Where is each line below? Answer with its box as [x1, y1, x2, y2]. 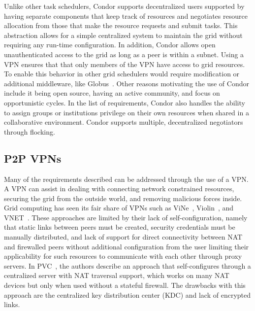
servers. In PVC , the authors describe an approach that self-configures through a [4, 260, 251, 271]
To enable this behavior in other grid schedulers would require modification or [4, 69, 240, 79]
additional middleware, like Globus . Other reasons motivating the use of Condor [4, 78, 249, 88]
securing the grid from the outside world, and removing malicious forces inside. [4, 193, 242, 203]
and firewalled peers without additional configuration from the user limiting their [4, 241, 249, 251]
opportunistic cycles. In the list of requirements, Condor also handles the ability [4, 97, 245, 107]
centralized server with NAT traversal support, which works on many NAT [4, 270, 229, 280]
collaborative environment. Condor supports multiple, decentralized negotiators [4, 117, 243, 127]
